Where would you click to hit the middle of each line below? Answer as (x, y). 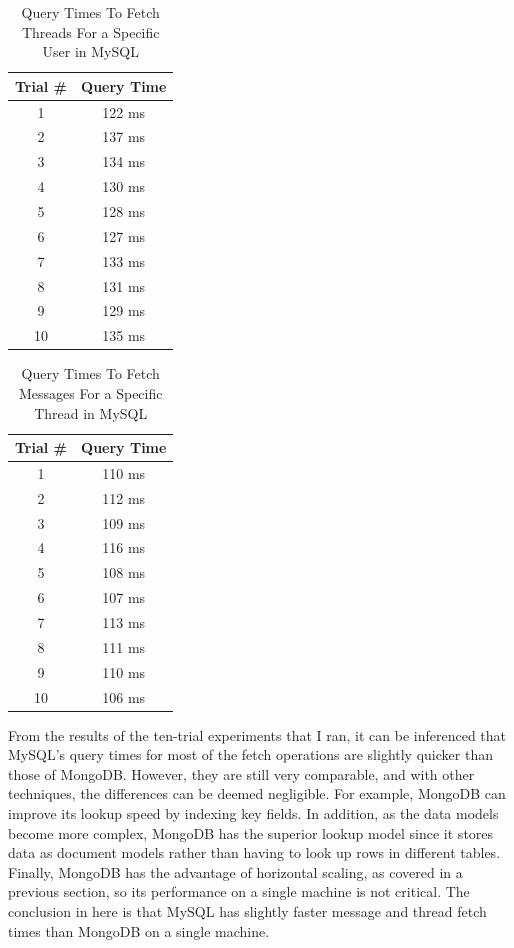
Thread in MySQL (91, 412)
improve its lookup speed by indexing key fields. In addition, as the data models (253, 813)
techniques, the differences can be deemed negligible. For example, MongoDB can (257, 793)
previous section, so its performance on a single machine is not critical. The (239, 891)
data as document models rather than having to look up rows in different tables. (254, 852)
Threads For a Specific (90, 31)
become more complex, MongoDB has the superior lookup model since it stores (251, 832)
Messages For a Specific (90, 392)
